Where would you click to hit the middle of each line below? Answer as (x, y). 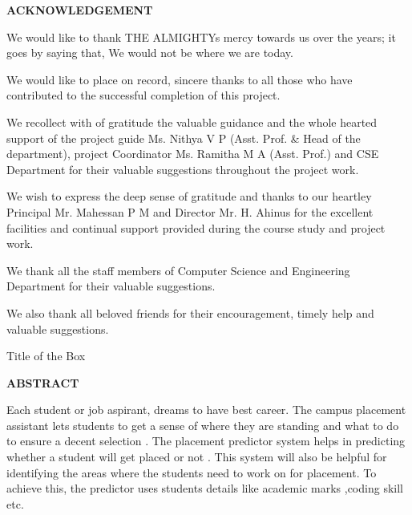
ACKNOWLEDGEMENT (80, 10)
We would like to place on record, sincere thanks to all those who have (180, 79)
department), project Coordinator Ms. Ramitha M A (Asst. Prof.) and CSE (193, 154)
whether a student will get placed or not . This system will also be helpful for (197, 457)
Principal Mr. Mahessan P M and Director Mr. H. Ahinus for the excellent (190, 211)
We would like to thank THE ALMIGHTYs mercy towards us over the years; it (201, 36)
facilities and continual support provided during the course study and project (196, 227)
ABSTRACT (43, 382)
